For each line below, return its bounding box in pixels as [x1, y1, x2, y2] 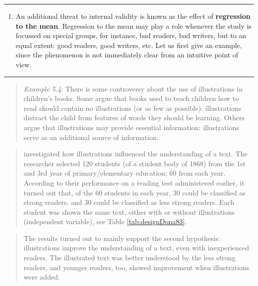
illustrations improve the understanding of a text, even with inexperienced [23, 242, 250, 253]
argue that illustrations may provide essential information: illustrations [23, 122, 239, 132]
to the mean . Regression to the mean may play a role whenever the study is [15, 20, 252, 31]
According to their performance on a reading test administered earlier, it [23, 177, 245, 188]
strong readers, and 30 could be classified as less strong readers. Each [23, 197, 234, 207]
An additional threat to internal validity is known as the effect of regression [15, 11, 251, 21]
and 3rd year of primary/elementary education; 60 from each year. [23, 168, 226, 178]
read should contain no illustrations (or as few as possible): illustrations [23, 102, 242, 113]
